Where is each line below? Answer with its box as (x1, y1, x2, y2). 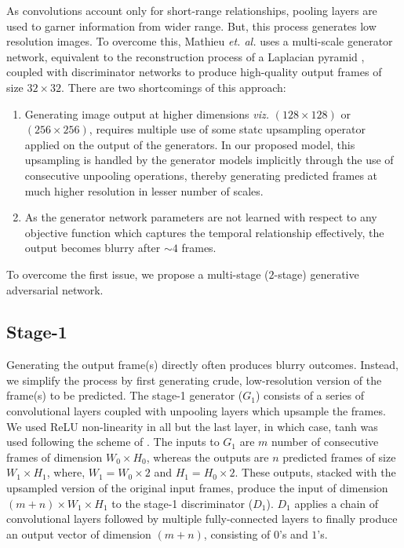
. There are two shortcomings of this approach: (61, 79, 286, 95)
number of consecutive (271, 433, 379, 450)
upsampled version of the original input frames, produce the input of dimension (6, 480, 388, 496)
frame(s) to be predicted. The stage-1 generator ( (6, 387, 243, 404)
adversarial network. (6, 281, 104, 298)
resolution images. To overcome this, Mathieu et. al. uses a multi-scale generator (6, 33, 393, 49)
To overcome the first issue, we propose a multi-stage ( (6, 265, 269, 282)
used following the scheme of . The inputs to (6, 433, 220, 450)
